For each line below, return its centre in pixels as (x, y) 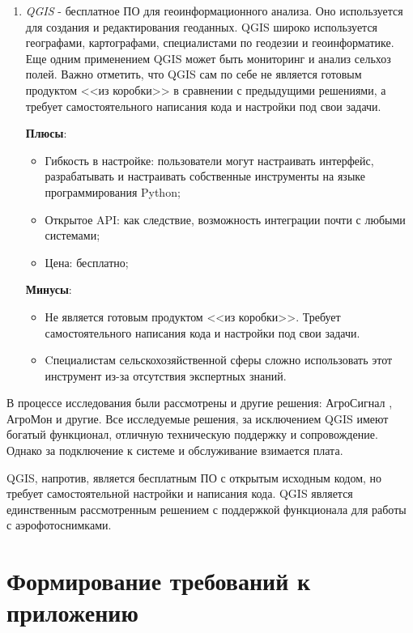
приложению (72, 612)
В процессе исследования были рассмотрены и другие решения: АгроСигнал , (200, 403)
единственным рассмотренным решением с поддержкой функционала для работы (206, 509)
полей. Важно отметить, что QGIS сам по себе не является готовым (194, 74)
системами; (72, 235)
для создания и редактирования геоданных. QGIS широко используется (202, 26)
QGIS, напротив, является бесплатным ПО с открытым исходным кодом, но (194, 477)
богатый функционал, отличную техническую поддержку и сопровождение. (192, 434)
